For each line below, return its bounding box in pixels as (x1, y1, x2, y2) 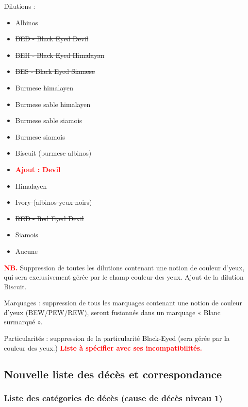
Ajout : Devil (15, 164, 61, 174)
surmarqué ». (4, 317, 43, 327)
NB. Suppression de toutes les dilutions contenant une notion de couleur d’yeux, (4, 262, 245, 272)
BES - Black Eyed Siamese (15, 66, 95, 76)
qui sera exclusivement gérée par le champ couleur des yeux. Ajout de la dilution (4, 272, 244, 282)
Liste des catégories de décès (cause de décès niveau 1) (4, 391, 223, 404)
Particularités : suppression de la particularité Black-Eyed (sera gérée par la (4, 333, 230, 343)
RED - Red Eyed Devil (15, 213, 84, 223)
